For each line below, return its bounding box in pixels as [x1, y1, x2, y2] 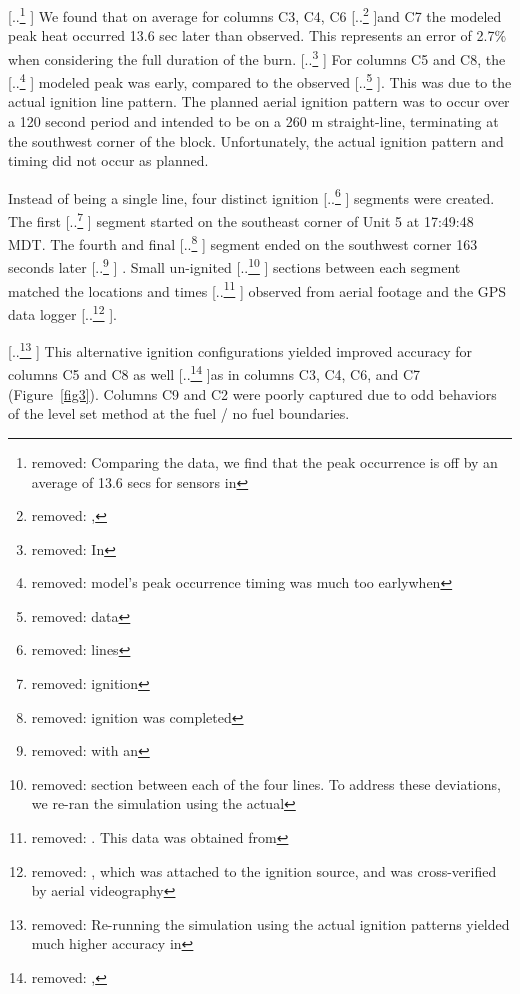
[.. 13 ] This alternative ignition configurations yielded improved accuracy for [8, 338, 472, 361]
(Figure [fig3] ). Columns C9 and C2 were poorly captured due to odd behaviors [8, 383, 497, 404]
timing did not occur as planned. [8, 150, 209, 171]
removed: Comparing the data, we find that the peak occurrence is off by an [31, 451, 498, 472]
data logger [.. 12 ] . [8, 300, 117, 324]
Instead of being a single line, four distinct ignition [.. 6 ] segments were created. [8, 184, 495, 208]
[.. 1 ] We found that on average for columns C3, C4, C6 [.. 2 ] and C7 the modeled [8, 3, 502, 26]
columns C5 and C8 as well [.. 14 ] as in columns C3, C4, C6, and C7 [8, 361, 421, 385]
